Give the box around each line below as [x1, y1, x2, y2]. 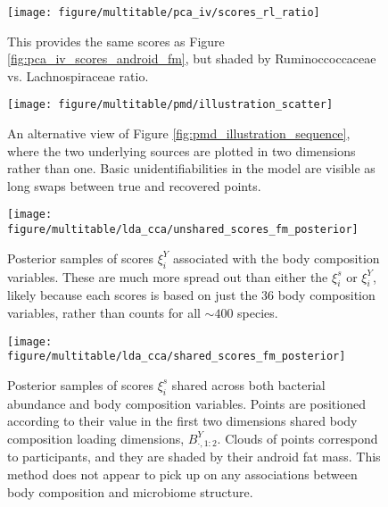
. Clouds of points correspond [217, 428, 378, 447]
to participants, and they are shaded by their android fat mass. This [7, 447, 381, 466]
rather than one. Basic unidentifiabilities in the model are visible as [7, 159, 376, 178]
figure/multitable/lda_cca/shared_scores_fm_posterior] [7, 350, 346, 363]
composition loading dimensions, [7, 428, 185, 447]
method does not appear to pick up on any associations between [7, 464, 358, 483]
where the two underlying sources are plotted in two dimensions [7, 141, 356, 160]
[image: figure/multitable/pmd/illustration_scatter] [7, 98, 334, 112]
